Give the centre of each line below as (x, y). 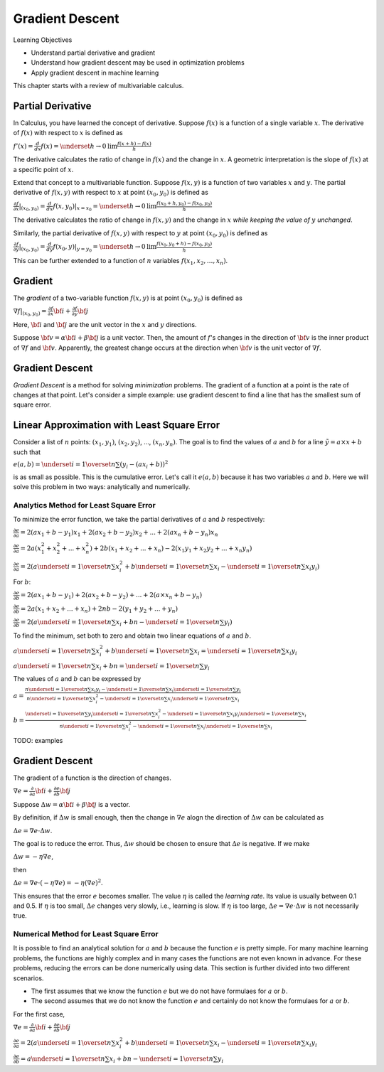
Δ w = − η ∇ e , (33, 857)
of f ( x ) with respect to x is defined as (68, 133)
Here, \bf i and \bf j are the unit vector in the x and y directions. (105, 324)
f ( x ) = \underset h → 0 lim (79, 146)
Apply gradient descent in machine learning (95, 73)
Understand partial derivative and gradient (93, 53)
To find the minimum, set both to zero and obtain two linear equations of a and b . (132, 636)
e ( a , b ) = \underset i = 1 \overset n (64, 465)
